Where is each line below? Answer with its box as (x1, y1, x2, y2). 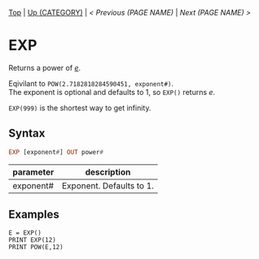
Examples (8, 208, 59, 222)
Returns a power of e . (8, 63, 81, 72)
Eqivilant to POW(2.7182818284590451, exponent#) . (8, 78, 173, 88)
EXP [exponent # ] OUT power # (8, 148, 104, 156)
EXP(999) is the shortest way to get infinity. (8, 102, 151, 113)
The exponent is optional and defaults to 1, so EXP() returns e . (8, 87, 216, 97)
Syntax (8, 127, 46, 140)
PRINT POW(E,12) (8, 244, 64, 252)
